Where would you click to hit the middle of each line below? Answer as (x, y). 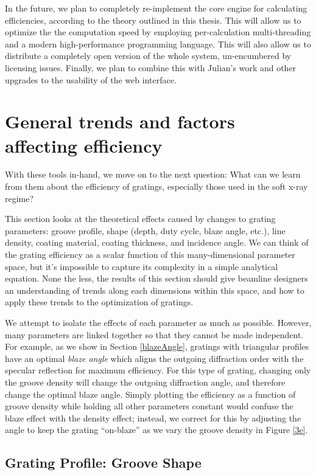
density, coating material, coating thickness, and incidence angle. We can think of (157, 242)
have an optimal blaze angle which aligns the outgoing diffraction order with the (154, 358)
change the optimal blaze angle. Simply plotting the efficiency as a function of (150, 394)
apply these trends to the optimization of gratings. (99, 302)
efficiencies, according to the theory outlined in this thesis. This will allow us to (153, 20)
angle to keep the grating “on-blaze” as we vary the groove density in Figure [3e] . (156, 430)
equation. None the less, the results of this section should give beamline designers (156, 278)
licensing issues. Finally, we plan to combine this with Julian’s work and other (151, 67)
